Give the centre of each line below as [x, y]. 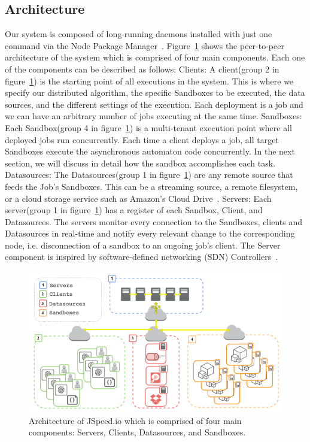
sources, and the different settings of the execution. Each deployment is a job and [154, 104]
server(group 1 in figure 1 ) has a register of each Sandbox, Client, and [134, 210]
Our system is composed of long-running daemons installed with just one [139, 34]
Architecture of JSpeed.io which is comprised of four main [135, 420]
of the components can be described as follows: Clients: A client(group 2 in [142, 69]
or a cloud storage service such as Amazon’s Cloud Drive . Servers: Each [138, 198]
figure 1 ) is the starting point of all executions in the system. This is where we [149, 81]
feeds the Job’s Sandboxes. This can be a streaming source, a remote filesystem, [151, 186]
